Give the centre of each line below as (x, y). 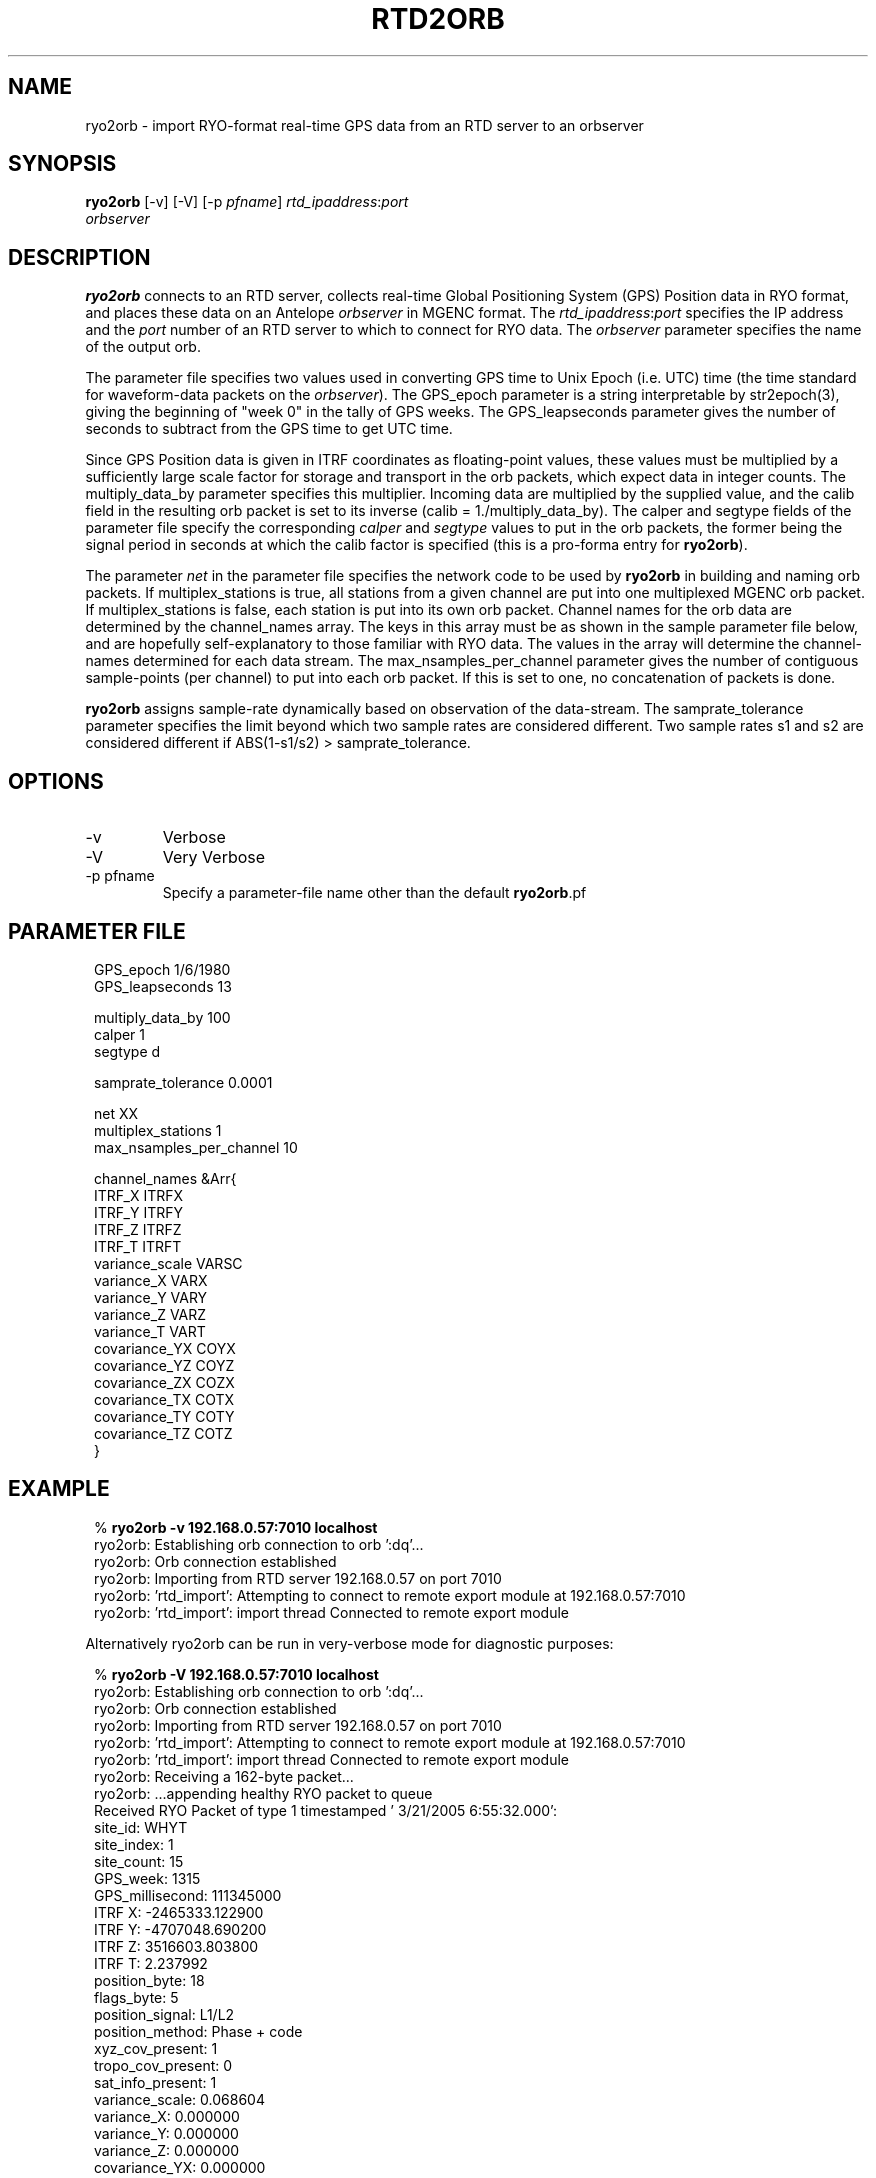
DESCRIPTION (79, 257)
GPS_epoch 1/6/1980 (162, 969)
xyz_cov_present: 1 (156, 2048)
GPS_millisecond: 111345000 (188, 1895)
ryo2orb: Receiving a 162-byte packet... (224, 1776)
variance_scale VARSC (168, 1263)
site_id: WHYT (141, 1827)
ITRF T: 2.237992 (151, 1963)
